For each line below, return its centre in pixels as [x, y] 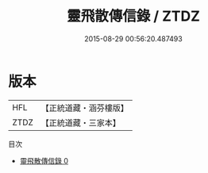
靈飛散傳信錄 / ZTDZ [133, 16]
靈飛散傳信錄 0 [44, 160]
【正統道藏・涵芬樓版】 [85, 108]
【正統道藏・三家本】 [81, 122]
